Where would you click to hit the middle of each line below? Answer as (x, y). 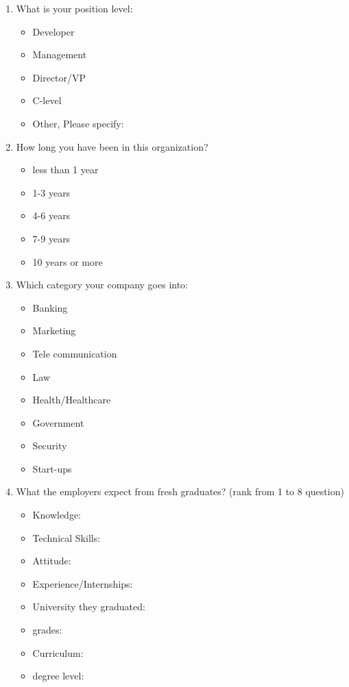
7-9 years (51, 238)
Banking (50, 307)
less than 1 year (65, 170)
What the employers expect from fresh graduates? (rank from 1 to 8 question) (180, 491)
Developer (53, 31)
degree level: (58, 676)
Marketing (54, 330)
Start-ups (52, 468)
